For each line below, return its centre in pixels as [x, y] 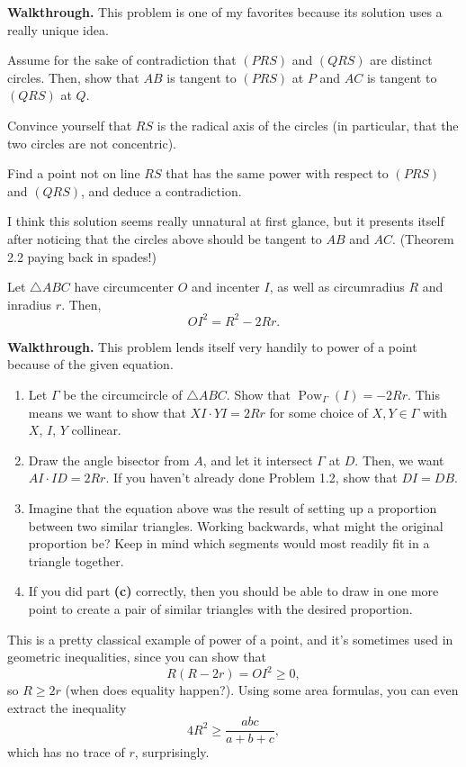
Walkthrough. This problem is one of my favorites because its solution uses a [225, 12]
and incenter [225, 287]
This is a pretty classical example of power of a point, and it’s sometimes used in [230, 639]
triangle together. [76, 560]
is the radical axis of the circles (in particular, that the [308, 125]
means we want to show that [107, 412]
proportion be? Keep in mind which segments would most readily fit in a [229, 543]
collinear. [96, 430]
